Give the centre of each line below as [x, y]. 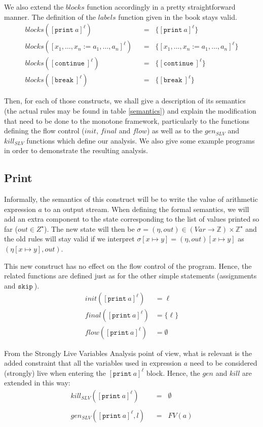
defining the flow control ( [44, 131]
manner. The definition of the [50, 16]
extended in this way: [37, 383]
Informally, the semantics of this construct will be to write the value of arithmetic [131, 199]
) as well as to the [175, 131]
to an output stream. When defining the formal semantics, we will [147, 209]
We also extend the [34, 7]
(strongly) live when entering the [55, 372]
